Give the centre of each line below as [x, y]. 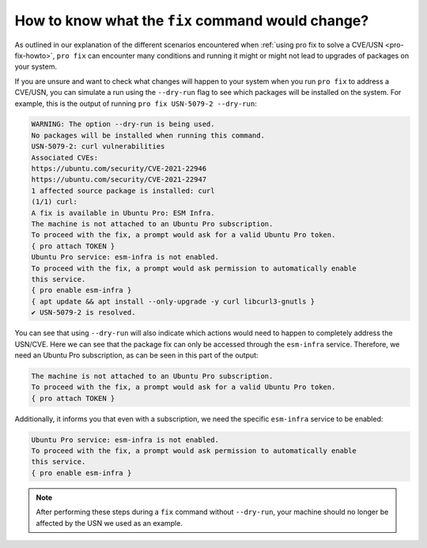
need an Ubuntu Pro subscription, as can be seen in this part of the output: [136, 355]
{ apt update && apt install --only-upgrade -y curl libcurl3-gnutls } [173, 301]
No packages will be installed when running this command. [148, 135]
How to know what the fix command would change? [192, 21]
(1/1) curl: [55, 202]
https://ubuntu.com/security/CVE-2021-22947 [119, 180]
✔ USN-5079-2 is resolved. [83, 313]
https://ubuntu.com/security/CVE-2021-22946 [119, 169]
